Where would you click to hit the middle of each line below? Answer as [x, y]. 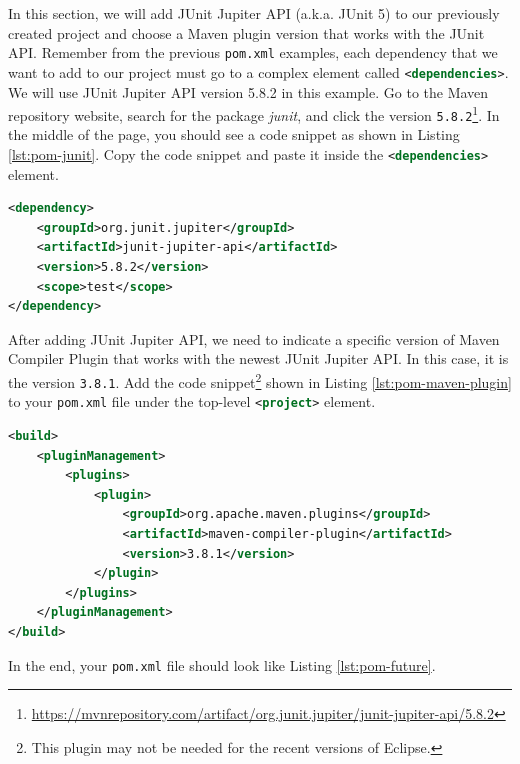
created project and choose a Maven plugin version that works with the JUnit [246, 32]
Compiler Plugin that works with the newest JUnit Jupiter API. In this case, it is [258, 358]
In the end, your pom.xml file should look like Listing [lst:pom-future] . [222, 664]
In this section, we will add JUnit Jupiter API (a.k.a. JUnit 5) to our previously [254, 13]
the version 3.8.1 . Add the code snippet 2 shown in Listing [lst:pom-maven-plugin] [260, 380]
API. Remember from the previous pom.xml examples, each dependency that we [253, 52]
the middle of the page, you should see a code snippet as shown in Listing [234, 134]
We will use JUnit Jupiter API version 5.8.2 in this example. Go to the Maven [248, 91]
